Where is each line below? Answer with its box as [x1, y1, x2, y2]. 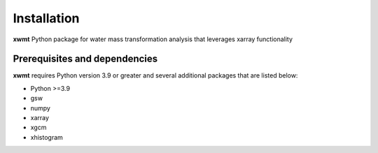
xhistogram [30, 133, 63, 141]
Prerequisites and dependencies [13, 53, 158, 65]
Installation [13, 10, 80, 26]
